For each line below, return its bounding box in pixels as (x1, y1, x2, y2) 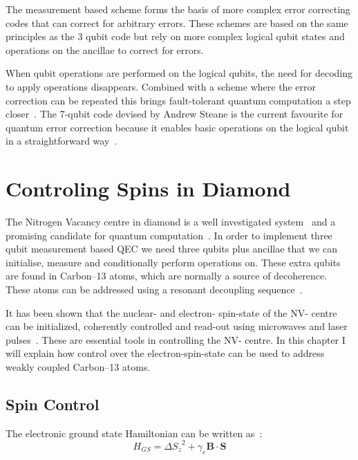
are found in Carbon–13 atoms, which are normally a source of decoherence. (6, 268, 328, 283)
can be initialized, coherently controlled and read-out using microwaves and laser (6, 319, 348, 333)
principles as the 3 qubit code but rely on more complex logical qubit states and (6, 29, 345, 44)
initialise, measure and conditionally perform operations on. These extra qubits (6, 255, 341, 269)
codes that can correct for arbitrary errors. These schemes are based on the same (6, 15, 348, 30)
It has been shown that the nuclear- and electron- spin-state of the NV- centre (6, 305, 337, 320)
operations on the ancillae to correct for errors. (6, 42, 204, 57)
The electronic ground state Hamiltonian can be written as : (6, 425, 263, 440)
